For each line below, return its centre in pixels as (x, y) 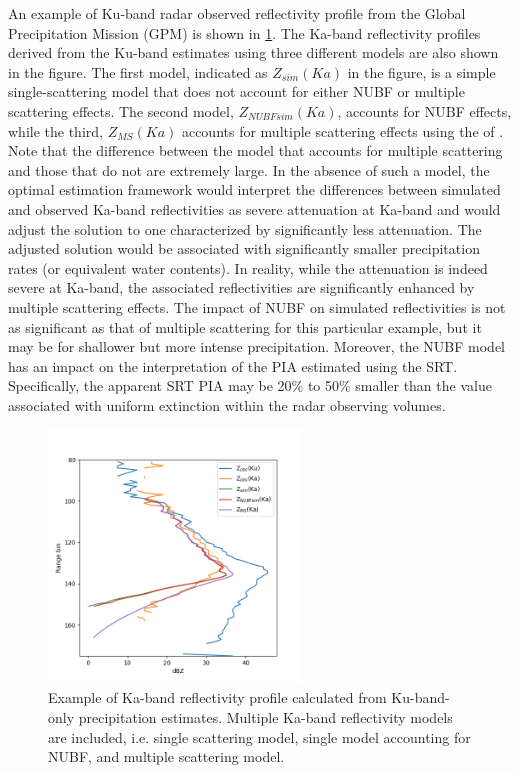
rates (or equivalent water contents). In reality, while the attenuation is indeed (248, 267)
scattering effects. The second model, (121, 110)
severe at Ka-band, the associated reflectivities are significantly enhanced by (241, 287)
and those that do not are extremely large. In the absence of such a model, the (249, 169)
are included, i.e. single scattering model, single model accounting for (259, 736)
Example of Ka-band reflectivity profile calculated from (217, 697)
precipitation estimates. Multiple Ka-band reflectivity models (265, 717)
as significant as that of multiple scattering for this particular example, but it (245, 326)
